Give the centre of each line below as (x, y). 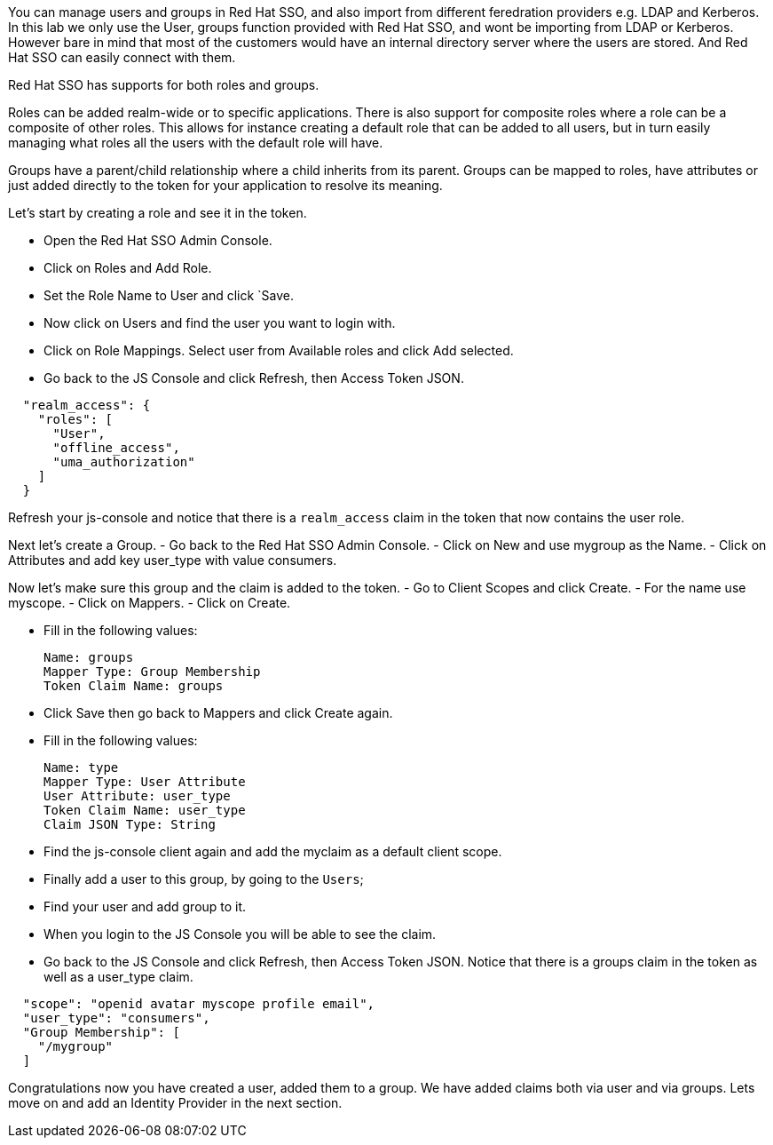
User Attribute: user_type (137, 796)
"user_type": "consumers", (116, 1018)
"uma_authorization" (124, 462)
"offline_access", (116, 448)
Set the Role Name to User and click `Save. (169, 295)
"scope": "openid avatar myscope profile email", (199, 1004)
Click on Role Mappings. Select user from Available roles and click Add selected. (279, 350)
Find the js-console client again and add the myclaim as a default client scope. (273, 851)
